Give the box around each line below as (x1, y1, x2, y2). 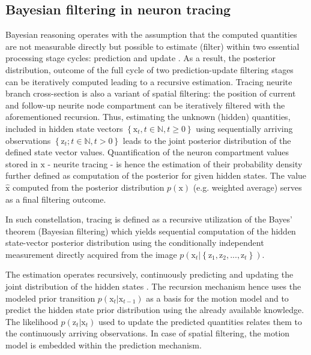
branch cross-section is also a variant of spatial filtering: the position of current (5, 87, 296, 100)
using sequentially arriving (196, 122, 293, 134)
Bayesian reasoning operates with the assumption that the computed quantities (5, 28, 297, 41)
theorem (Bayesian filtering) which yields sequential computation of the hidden (5, 224, 296, 237)
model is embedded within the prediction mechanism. (5, 339, 202, 351)
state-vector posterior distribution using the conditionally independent (5, 236, 264, 249)
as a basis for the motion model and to (146, 291, 289, 304)
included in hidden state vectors (5, 122, 123, 134)
